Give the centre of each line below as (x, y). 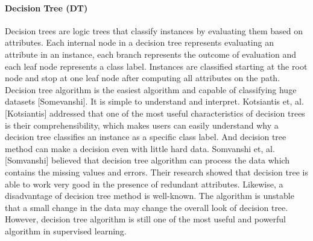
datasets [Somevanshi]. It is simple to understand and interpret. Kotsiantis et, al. (154, 101)
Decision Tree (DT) (46, 8)
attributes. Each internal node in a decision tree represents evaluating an (139, 42)
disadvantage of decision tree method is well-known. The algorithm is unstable (150, 196)
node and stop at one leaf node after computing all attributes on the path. (143, 78)
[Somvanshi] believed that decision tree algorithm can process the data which (147, 160)
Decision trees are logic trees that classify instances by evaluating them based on (154, 30)
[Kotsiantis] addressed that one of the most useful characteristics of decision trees (155, 113)
